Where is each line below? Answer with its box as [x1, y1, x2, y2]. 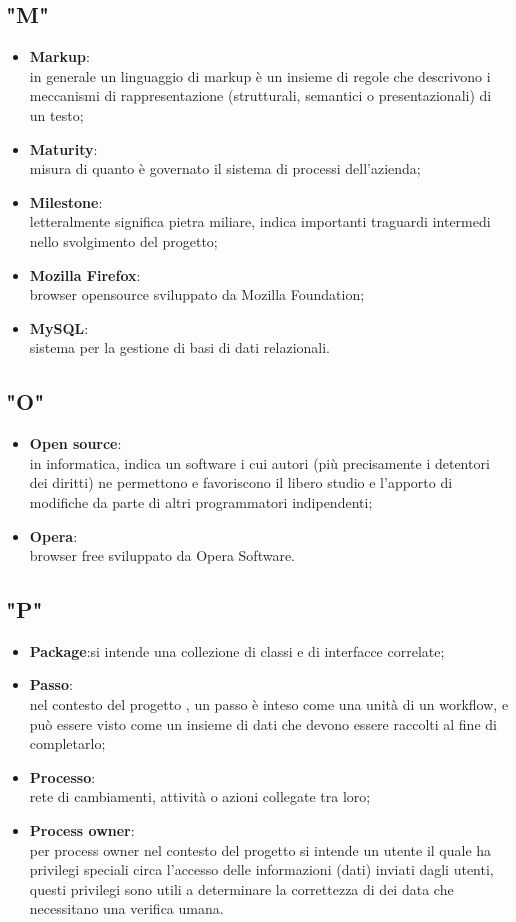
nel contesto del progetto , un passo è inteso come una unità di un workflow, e [29, 694, 509, 715]
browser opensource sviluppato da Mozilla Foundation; [29, 284, 365, 305]
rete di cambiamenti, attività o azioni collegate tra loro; [29, 786, 371, 807]
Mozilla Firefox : [29, 264, 141, 285]
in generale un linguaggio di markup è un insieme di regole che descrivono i [29, 65, 491, 86]
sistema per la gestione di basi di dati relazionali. [29, 337, 331, 358]
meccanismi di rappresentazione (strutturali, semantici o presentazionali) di [29, 85, 492, 106]
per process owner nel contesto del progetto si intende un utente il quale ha [29, 839, 492, 860]
